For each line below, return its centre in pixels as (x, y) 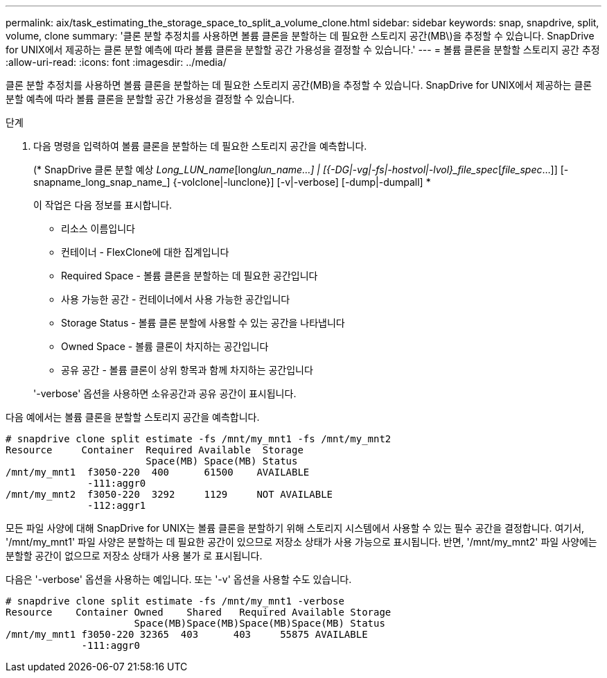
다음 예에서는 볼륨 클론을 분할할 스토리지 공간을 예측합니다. (133, 417)
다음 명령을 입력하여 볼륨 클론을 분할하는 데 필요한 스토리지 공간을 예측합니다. (200, 146)
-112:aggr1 (117, 505)
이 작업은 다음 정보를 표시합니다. (103, 205)
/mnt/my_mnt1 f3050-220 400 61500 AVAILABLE (158, 472)
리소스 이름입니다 (98, 228)
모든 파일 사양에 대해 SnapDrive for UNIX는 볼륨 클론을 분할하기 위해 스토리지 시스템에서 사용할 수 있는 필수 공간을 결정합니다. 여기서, (295, 528)
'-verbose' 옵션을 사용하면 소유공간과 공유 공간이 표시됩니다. (165, 393)
